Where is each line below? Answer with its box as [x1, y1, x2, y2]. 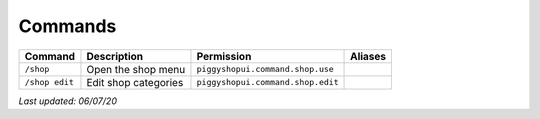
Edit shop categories [86, 75, 184, 89]
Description [86, 49, 144, 63]
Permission [196, 49, 252, 63]
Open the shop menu [86, 62, 186, 76]
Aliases [350, 49, 387, 63]
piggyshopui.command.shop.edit [196, 77, 339, 88]
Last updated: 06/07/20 [18, 95, 117, 107]
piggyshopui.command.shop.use [196, 64, 334, 75]
